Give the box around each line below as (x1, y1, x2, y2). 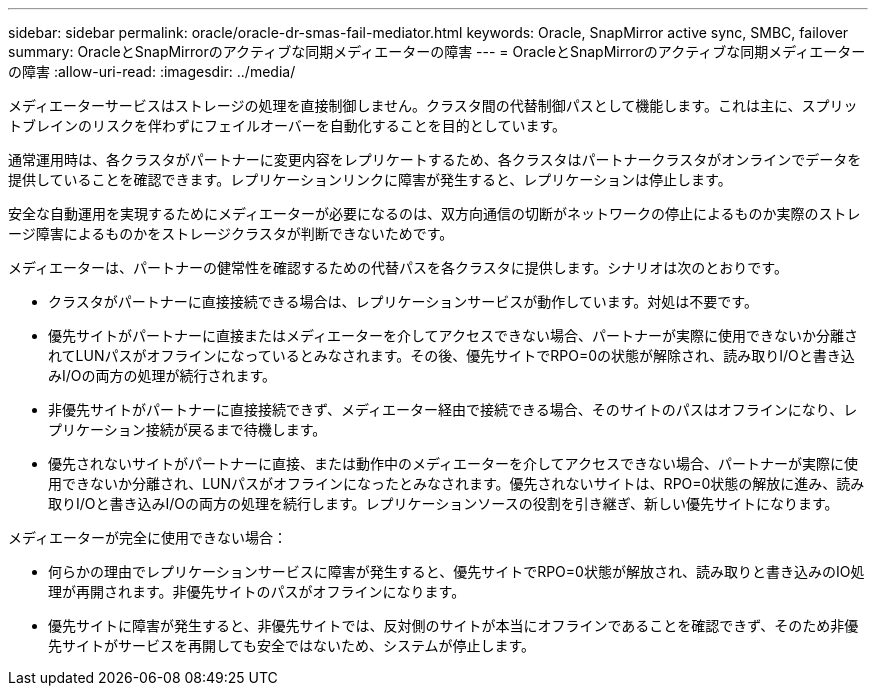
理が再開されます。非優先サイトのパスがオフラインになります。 (48, 583, 466, 600)
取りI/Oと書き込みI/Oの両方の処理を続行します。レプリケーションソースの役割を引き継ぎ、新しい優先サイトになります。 (48, 495, 839, 512)
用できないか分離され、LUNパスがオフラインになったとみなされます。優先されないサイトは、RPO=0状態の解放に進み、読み (48, 475, 865, 492)
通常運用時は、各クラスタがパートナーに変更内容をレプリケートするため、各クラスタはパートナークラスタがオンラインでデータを (8, 151, 862, 168)
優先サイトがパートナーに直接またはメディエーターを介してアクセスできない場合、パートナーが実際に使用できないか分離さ (48, 327, 858, 344)
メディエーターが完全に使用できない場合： (8, 529, 288, 546)
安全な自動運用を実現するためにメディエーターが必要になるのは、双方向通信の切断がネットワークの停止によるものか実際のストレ (8, 205, 861, 222)
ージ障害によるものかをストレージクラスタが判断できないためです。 (8, 225, 454, 242)
